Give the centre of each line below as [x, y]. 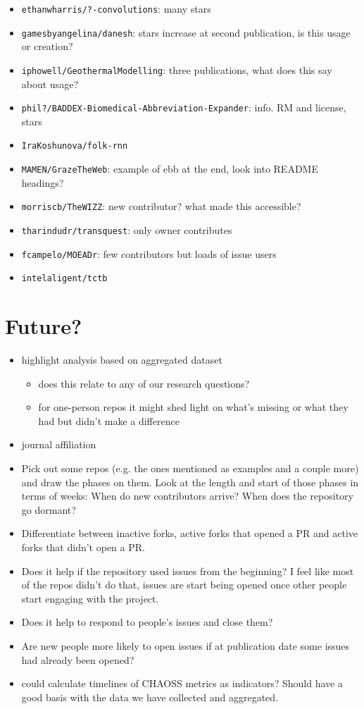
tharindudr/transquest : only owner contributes [127, 229]
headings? [43, 182]
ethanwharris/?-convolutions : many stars [116, 8]
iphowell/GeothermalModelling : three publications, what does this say [177, 69]
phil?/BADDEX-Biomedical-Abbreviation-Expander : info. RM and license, [184, 107]
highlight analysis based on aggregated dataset [122, 360]
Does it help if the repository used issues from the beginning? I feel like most [188, 571]
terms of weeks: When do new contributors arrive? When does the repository [187, 496]
